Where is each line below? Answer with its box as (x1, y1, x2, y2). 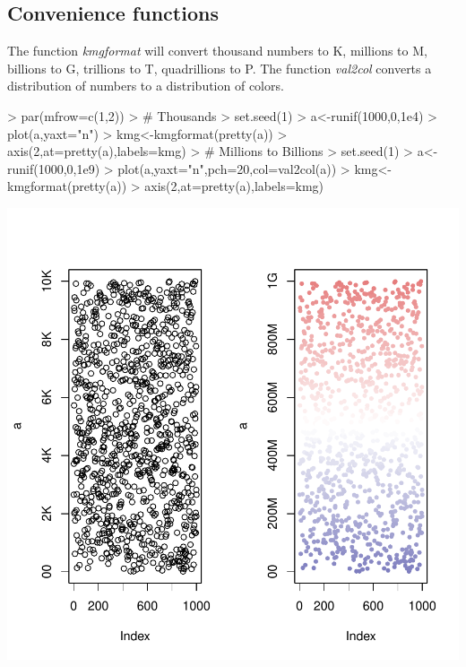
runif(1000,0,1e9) (7, 159, 100, 178)
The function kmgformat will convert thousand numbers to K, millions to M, (7, 41, 427, 60)
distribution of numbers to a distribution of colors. (7, 76, 284, 95)
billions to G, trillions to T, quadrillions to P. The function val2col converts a (7, 58, 432, 77)
